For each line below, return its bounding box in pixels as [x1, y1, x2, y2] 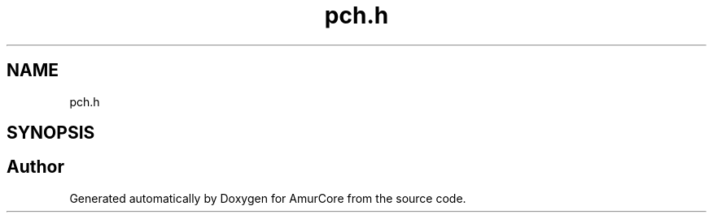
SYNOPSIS [7, 122, 95, 144]
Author [7, 157, 64, 178]
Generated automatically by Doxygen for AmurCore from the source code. [69, 191, 466, 205]
